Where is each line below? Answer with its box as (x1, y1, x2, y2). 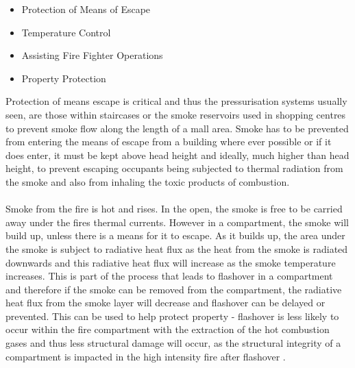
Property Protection (21, 71, 106, 85)
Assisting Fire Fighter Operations (21, 48, 163, 62)
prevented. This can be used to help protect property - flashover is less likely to (5, 308, 339, 323)
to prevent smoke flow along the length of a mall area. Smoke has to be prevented (5, 121, 349, 135)
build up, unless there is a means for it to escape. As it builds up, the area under (5, 228, 345, 243)
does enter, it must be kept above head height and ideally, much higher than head (5, 147, 350, 162)
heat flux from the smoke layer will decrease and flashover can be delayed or (5, 295, 326, 310)
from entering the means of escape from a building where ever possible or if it (5, 134, 332, 149)
